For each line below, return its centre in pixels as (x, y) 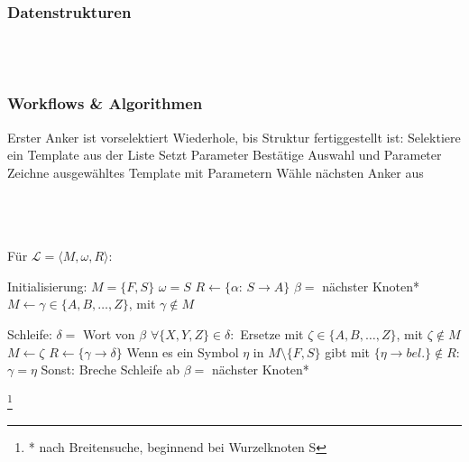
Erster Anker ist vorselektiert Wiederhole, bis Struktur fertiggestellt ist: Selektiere (234, 137)
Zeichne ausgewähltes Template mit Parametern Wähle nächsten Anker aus (216, 172)
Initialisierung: (47, 286)
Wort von (109, 333)
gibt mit (348, 351)
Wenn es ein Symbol (183, 351)
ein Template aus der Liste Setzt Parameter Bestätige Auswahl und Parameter (225, 155)
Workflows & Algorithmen (105, 103)
